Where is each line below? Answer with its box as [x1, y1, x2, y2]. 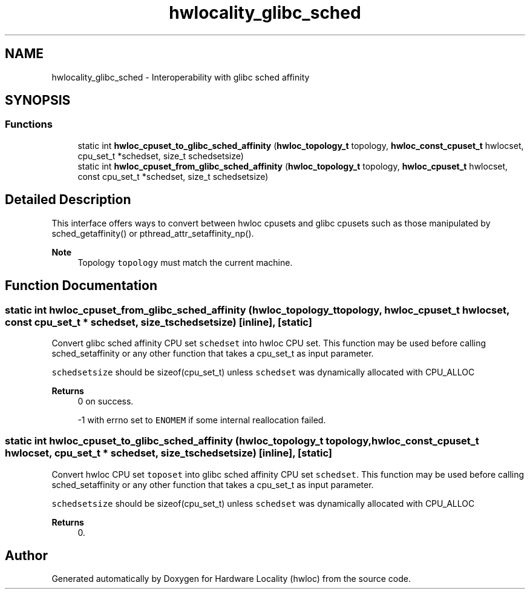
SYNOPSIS [5, 93, 71, 108]
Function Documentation [5, 278, 157, 294]
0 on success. [77, 395, 134, 406]
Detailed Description [5, 192, 131, 208]
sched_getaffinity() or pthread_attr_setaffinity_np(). [51, 228, 254, 239]
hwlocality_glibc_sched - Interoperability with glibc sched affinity [51, 71, 310, 82]
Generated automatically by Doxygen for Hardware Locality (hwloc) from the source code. [51, 573, 411, 584]
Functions [5, 118, 53, 131]
